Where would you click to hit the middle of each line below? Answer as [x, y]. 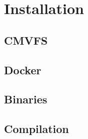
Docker [23, 69]
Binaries [26, 99]
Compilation [36, 129]
